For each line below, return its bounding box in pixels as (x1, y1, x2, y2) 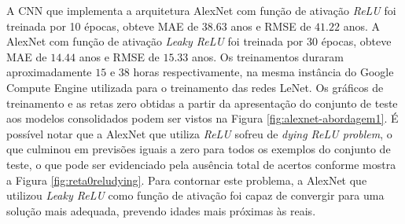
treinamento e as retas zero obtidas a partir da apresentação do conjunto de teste (6, 94, 398, 111)
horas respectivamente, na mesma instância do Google (133, 64, 394, 80)
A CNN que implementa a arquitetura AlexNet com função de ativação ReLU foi (6, 2, 396, 18)
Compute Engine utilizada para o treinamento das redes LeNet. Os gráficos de (6, 79, 384, 95)
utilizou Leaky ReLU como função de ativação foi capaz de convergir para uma (6, 187, 385, 204)
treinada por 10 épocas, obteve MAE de (6, 17, 199, 34)
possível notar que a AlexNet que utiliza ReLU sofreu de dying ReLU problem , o (6, 125, 392, 141)
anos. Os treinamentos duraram (191, 48, 344, 64)
